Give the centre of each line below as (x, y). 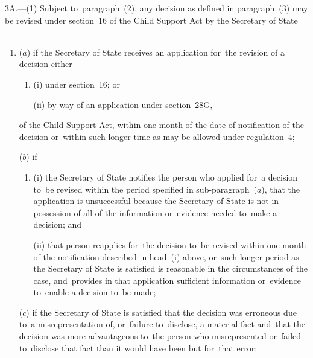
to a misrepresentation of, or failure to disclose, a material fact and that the (162, 324)
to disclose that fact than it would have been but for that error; (138, 347)
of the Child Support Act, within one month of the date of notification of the (162, 125)
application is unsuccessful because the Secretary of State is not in (156, 201)
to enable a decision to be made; (95, 292)
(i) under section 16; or (77, 84)
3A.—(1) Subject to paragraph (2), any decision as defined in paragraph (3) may (156, 8)
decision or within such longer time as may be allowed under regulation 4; (157, 136)
